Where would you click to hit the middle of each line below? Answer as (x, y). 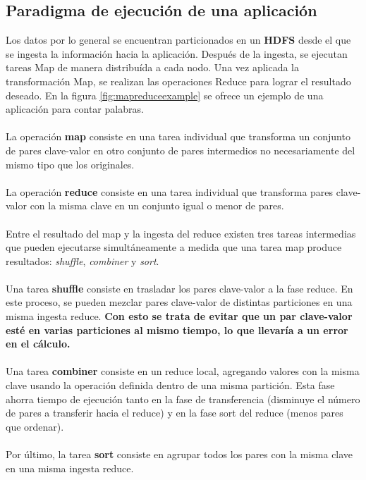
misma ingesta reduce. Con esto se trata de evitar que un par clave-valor (179, 316)
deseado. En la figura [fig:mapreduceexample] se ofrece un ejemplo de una (165, 95)
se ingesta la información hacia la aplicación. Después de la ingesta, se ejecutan (177, 53)
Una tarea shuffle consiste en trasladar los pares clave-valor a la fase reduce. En (179, 288)
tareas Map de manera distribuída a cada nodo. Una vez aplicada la (153, 67)
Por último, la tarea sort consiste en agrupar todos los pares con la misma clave (179, 454)
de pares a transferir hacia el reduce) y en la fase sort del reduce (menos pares (175, 413)
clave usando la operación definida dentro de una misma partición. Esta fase (170, 385)
